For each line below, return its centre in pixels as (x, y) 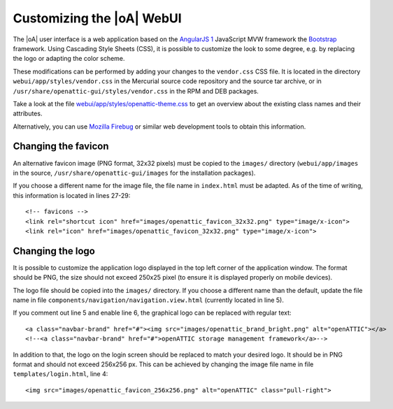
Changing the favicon (61, 146)
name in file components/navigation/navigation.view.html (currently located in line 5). (149, 300)
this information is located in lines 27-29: (72, 195)
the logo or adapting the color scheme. (69, 59)
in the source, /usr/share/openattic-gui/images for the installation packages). (134, 173)
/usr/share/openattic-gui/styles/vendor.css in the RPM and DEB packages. (136, 91)
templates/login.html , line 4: (60, 374)
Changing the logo (54, 251)
